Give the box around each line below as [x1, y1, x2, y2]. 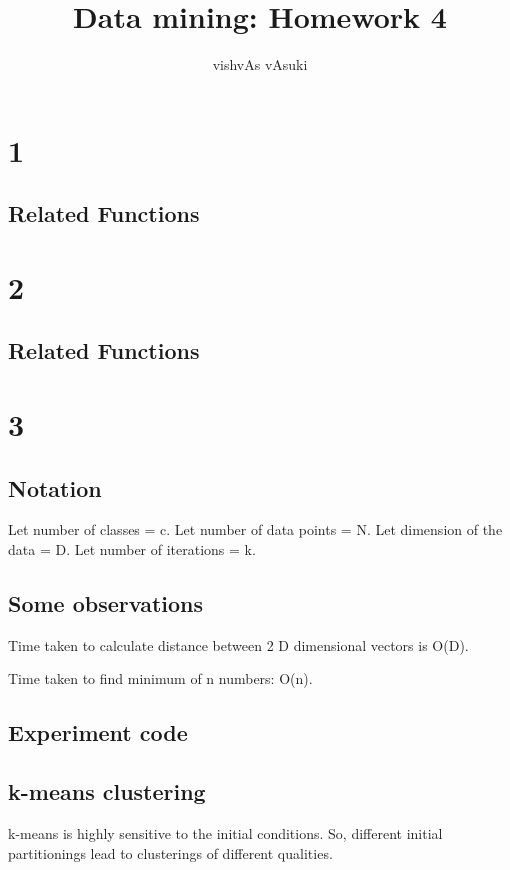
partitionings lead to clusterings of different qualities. [8, 842, 333, 863]
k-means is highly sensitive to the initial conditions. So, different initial [8, 822, 443, 843]
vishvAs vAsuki [212, 54, 308, 75]
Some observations [8, 588, 204, 618]
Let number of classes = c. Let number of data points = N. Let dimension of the [8, 519, 503, 540]
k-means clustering [8, 776, 206, 807]
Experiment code [8, 717, 188, 748]
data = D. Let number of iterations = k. [8, 539, 256, 560]
